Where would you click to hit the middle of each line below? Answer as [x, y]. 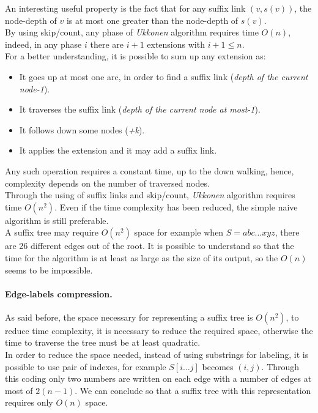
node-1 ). [35, 88]
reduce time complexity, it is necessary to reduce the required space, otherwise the [159, 330]
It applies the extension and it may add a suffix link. [118, 150]
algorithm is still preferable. [57, 220]
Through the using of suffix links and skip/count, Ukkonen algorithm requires [150, 195]
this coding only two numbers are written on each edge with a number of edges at [158, 378]
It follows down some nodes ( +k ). [82, 129]
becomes [218, 366]
